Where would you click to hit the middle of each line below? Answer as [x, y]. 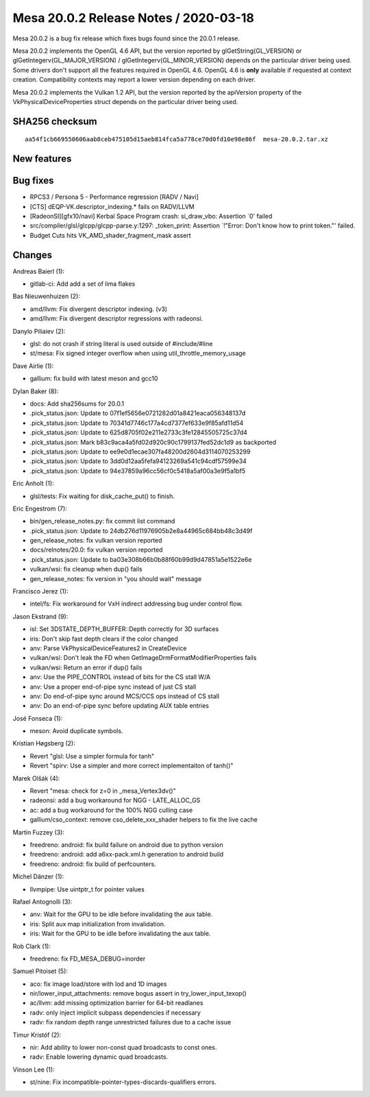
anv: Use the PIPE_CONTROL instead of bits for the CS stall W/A [120, 677]
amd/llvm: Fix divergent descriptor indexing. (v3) [99, 309]
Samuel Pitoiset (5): [40, 971]
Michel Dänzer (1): [38, 876]
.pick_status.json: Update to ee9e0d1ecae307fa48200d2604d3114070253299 [140, 452]
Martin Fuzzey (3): [39, 832]
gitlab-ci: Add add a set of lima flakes [83, 284]
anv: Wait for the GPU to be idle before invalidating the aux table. [121, 914]
